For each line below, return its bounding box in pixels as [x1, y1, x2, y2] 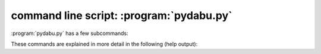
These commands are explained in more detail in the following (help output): [11, 40, 198, 47]
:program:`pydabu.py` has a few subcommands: [11, 30, 129, 37]
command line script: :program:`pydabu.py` [11, 9, 232, 22]
